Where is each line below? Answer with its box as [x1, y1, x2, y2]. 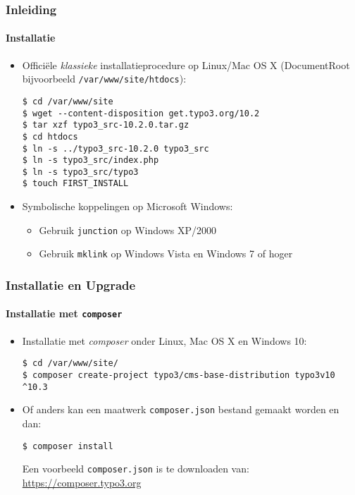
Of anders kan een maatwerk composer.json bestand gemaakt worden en [22, 402, 340, 417]
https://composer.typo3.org [22, 475, 142, 489]
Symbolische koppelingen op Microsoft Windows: [22, 199, 233, 214]
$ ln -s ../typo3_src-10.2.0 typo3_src [22, 143, 209, 154]
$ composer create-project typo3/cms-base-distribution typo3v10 [22, 370, 335, 380]
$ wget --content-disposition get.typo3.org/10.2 [22, 108, 260, 118]
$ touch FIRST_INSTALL [22, 178, 129, 189]
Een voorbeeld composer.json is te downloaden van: [22, 461, 249, 476]
